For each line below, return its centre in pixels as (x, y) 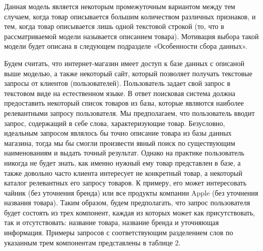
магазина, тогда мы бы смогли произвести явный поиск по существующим (120, 143)
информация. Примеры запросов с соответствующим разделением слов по (119, 232)
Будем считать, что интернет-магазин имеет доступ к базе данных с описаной (124, 63)
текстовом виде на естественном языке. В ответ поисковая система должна (120, 93)
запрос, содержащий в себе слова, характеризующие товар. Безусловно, (115, 123)
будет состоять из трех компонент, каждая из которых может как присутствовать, (130, 212)
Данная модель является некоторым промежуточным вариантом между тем (120, 6)
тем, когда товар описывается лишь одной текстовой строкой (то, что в (114, 26)
